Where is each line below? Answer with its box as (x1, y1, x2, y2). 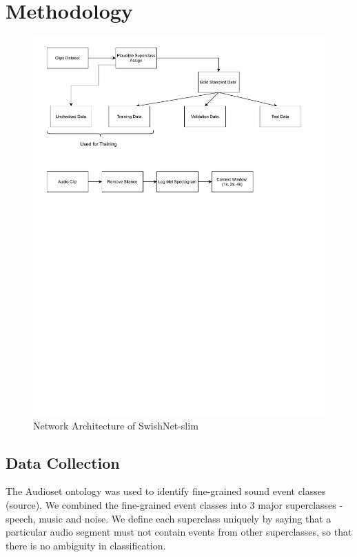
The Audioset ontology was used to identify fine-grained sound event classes (6, 484, 326, 498)
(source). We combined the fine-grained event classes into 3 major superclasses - (6, 498, 343, 512)
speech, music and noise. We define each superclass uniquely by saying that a (6, 511, 331, 525)
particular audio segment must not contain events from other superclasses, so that (6, 525, 352, 539)
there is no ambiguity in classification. (6, 538, 166, 552)
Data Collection (6, 452, 120, 473)
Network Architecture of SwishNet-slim (33, 418, 198, 432)
